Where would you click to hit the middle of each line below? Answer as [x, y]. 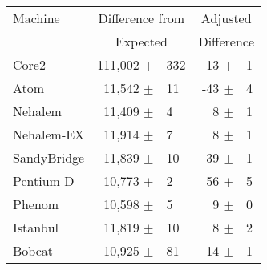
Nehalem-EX [49, 134]
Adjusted [226, 18]
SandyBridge [49, 157]
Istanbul [36, 227]
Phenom [36, 204]
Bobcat [33, 250]
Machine [36, 18]
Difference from [142, 18]
